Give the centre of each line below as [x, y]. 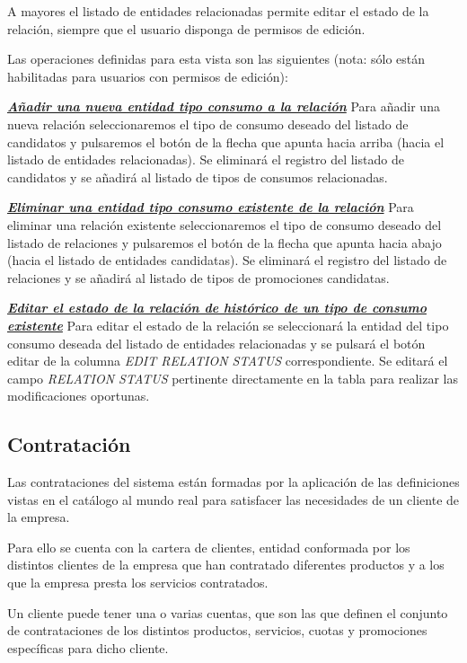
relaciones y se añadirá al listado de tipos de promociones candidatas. [198, 277]
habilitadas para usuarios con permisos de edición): [148, 76]
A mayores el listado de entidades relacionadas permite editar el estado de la [218, 11]
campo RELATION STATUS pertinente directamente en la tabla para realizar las [233, 378]
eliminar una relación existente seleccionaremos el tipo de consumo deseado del [225, 224]
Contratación [69, 444]
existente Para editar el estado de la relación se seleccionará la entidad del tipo [228, 325]
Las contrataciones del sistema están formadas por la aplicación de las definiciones [233, 482]
